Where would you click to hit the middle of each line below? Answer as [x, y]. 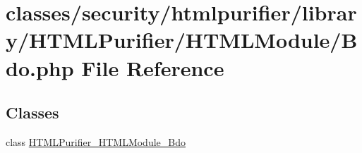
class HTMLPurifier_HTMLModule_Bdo [96, 141]
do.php [40, 67]
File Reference [153, 67]
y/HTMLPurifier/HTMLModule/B [182, 40]
